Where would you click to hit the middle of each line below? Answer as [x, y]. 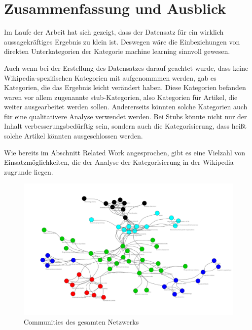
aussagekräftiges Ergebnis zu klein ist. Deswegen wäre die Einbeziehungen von [122, 41]
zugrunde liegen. [29, 171]
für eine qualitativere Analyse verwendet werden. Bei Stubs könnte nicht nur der [126, 116]
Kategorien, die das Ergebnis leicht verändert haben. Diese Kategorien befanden [125, 87]
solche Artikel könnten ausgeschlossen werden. [73, 136]
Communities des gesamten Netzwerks [81, 322]
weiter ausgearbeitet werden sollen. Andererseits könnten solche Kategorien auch [126, 107]
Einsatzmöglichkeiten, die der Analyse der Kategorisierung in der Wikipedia [119, 162]
